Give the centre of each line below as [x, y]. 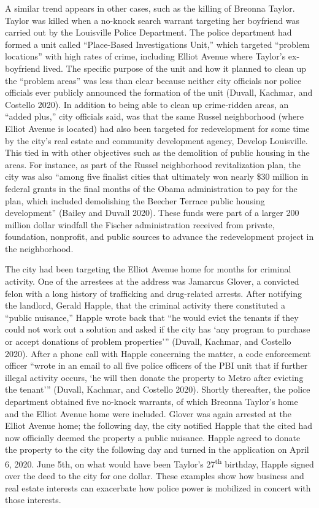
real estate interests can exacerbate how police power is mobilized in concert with [158, 487]
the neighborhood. [39, 248]
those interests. [33, 500]
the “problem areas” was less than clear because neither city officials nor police [153, 80]
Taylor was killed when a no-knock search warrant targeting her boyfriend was [152, 20]
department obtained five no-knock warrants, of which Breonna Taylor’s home [152, 401]
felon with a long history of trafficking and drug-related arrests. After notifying [153, 293]
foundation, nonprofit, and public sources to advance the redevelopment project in [159, 237]
